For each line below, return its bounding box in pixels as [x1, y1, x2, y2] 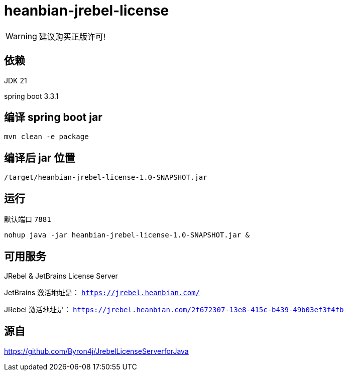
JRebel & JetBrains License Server [4, 271, 118, 280]
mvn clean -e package [4, 133, 89, 141]
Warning [6, 31, 37, 41]
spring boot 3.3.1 [4, 91, 59, 100]
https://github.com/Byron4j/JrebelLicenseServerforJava [4, 346, 189, 355]
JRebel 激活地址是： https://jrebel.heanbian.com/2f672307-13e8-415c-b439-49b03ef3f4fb [4, 305, 344, 314]
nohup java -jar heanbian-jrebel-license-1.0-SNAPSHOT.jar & [4, 231, 250, 239]
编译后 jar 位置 [4, 151, 75, 164]
